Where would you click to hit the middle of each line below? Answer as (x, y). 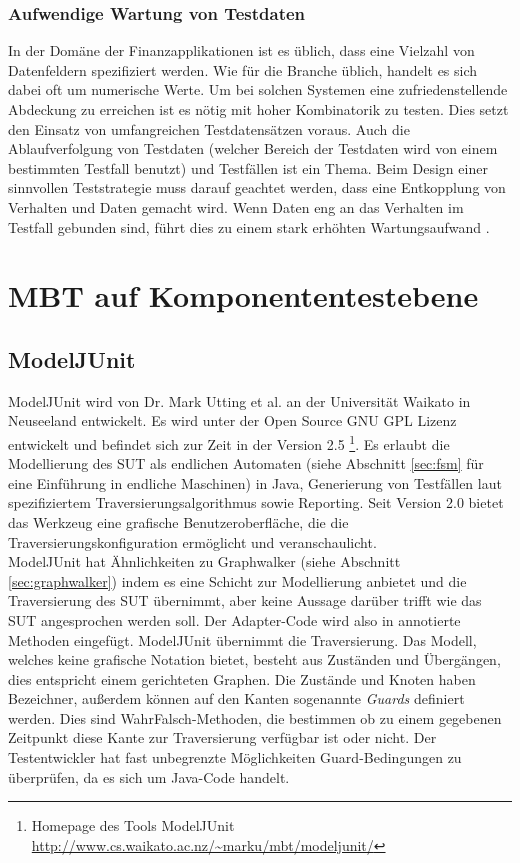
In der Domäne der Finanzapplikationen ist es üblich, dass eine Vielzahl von (241, 50)
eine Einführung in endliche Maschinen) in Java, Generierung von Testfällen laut (255, 482)
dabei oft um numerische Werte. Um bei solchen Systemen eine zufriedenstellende (258, 89)
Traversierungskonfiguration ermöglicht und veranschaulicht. (192, 541)
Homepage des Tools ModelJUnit (133, 825)
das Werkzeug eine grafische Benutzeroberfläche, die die (178, 521)
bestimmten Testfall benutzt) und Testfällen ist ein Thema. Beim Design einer (248, 167)
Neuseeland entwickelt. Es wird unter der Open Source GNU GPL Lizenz (232, 420)
